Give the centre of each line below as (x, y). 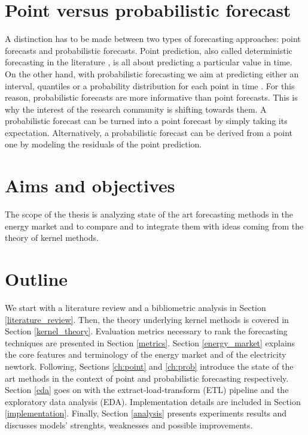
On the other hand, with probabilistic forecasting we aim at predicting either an (152, 73)
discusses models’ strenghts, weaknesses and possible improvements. (129, 425)
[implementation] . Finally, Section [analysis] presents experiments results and (146, 413)
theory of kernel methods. (52, 238)
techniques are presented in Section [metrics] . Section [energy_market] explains (150, 342)
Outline (36, 279)
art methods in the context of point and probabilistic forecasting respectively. (147, 378)
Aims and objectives (90, 185)
